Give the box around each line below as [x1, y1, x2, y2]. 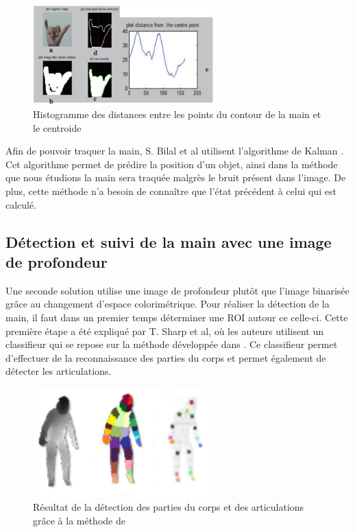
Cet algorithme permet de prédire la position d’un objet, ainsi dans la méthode [5, 157, 338, 171]
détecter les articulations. [5, 364, 112, 378]
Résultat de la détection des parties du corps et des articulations [33, 500, 304, 513]
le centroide [33, 120, 82, 135]
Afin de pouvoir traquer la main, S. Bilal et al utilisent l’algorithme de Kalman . [5, 143, 344, 158]
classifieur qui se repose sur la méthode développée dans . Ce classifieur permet [5, 337, 338, 351]
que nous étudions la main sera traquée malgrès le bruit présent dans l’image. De [5, 170, 346, 185]
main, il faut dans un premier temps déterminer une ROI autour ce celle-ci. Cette [5, 310, 348, 324]
